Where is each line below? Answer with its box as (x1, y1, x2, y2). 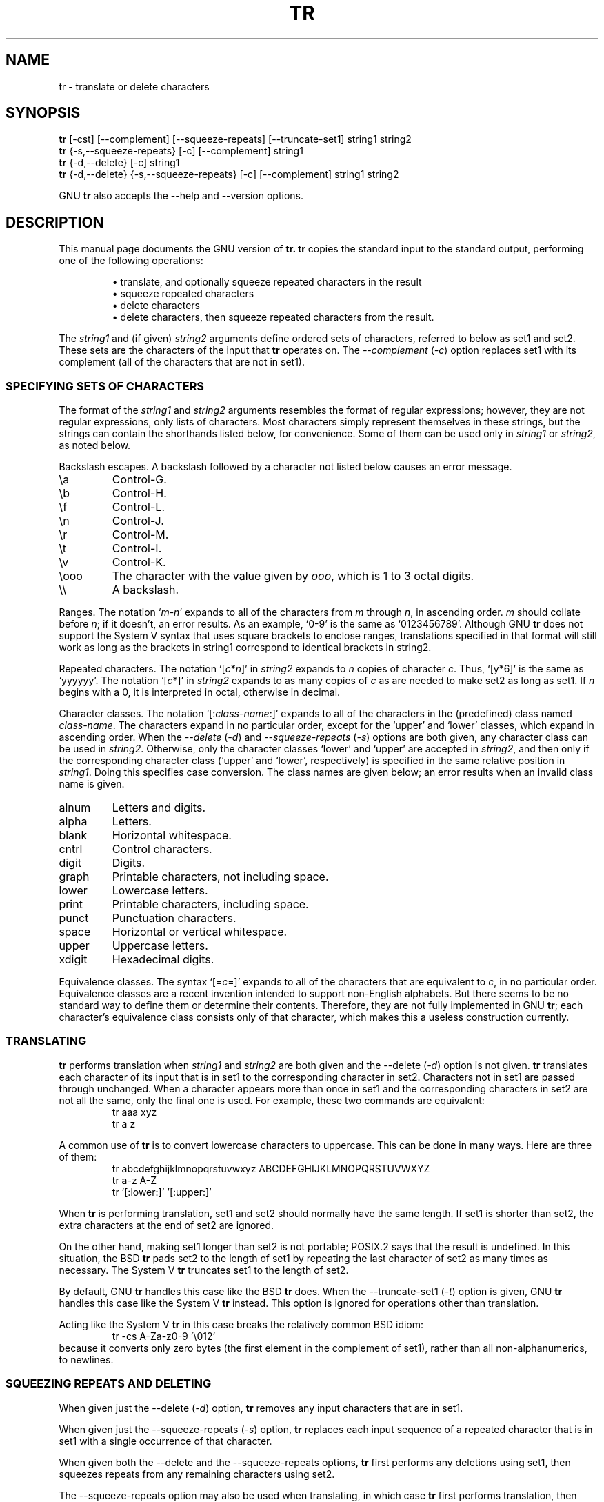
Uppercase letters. (112, 939, 208, 953)
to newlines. (59, 1353, 114, 1365)
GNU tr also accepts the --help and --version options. (59, 190, 303, 202)
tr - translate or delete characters (59, 80, 210, 92)
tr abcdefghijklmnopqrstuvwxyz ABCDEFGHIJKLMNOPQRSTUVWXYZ (112, 1162, 430, 1174)
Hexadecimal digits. (112, 952, 214, 967)
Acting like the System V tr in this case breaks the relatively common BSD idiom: (59, 1318, 424, 1330)
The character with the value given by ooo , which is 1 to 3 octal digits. (112, 569, 474, 583)
